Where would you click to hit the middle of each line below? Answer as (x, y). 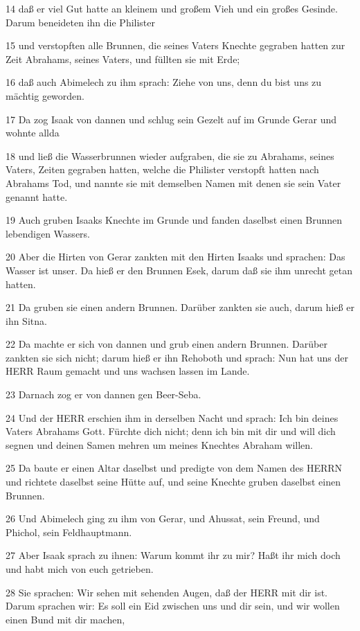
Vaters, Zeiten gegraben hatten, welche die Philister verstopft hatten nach (162, 169)
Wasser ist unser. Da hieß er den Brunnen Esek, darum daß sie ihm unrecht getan (179, 270)
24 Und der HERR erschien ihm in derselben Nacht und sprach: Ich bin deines (172, 417)
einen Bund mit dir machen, (65, 619)
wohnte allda (33, 133)
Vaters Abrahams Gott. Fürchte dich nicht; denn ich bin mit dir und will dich (171, 431)
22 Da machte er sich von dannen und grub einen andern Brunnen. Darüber (166, 344)
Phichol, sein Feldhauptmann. (69, 532)
